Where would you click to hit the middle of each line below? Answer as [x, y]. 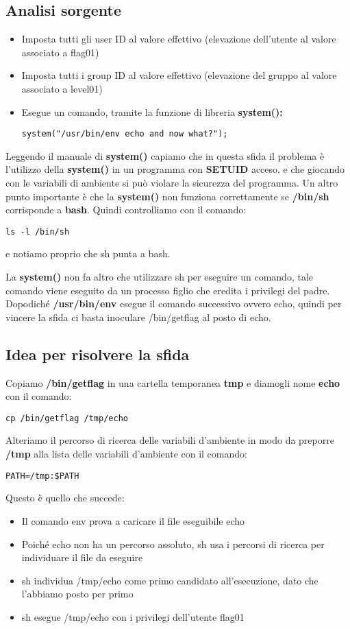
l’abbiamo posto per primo [77, 594]
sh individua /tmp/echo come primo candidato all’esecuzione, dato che [170, 580]
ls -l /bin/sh [38, 232]
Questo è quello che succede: [65, 498]
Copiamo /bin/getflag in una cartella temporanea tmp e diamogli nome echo [173, 382]
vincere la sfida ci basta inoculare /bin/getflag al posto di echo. [138, 317]
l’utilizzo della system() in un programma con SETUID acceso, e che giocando [175, 169]
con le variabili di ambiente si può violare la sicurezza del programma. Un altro [172, 183]
